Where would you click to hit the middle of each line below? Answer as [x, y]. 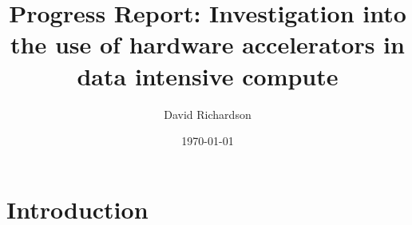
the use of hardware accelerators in [208, 44]
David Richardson [208, 114]
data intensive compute [208, 75]
